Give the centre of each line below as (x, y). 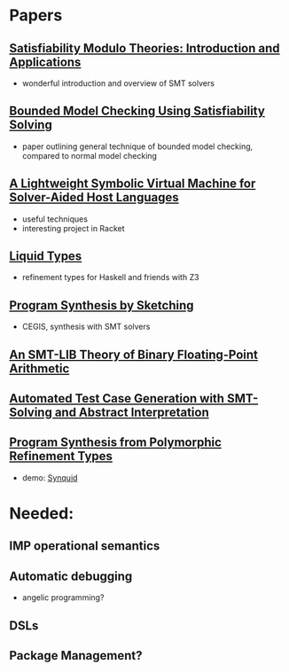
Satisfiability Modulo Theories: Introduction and (145, 48)
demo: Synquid (50, 477)
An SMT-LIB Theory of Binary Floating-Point (134, 354)
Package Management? (76, 656)
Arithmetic (39, 368)
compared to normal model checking (90, 155)
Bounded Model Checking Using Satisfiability (137, 111)
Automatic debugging (71, 576)
